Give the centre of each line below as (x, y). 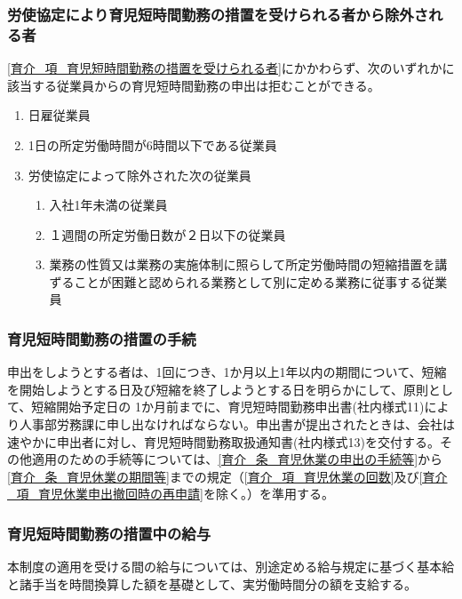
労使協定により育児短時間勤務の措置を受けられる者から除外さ (218, 14)
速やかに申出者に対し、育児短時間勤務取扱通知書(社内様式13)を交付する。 (223, 441)
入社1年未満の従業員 (108, 205)
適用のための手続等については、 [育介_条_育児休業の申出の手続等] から (237, 459)
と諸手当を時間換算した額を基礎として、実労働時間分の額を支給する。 (212, 583)
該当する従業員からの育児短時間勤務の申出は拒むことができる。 (194, 85)
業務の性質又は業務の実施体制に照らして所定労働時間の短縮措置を (242, 264)
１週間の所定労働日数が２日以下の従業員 (167, 234)
